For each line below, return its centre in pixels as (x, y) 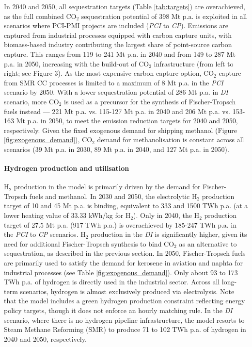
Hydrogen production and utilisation (67, 168)
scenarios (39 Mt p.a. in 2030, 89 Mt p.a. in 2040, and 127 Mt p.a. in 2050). (117, 149)
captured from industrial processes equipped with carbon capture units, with (118, 35)
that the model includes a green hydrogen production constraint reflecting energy (125, 301)
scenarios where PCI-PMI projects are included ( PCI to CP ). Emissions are (116, 25)
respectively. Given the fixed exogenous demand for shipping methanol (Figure (120, 130)
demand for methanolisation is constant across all (171, 140)
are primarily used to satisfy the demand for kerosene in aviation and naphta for (123, 263)
